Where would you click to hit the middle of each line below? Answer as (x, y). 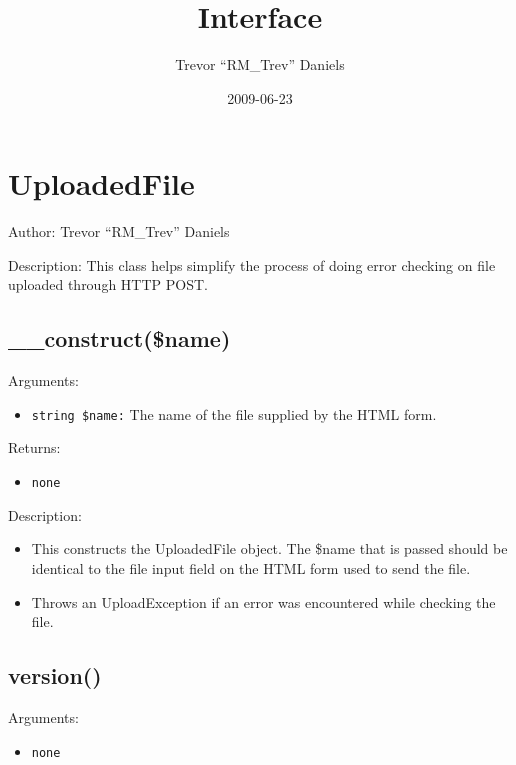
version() (55, 675)
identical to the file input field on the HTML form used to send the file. (251, 567)
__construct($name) (119, 338)
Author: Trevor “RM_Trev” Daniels (119, 231)
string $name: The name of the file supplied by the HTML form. (234, 413)
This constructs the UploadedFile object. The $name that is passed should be (269, 548)
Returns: (34, 447)
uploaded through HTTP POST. (108, 284)
